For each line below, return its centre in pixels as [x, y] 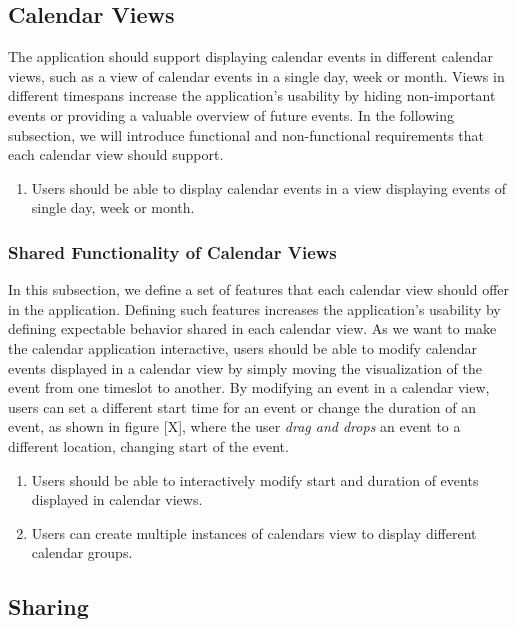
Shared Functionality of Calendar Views [172, 251]
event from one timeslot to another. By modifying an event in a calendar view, [249, 387]
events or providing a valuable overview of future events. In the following [231, 114]
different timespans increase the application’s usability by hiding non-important [252, 95]
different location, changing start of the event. [148, 445]
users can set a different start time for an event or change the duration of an [242, 406]
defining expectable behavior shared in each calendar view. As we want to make [252, 328]
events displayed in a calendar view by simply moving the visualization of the [245, 367]
